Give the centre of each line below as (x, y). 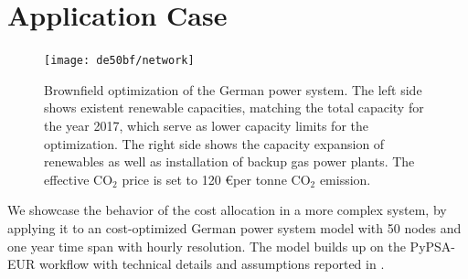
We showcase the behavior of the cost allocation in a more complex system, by (227, 210)
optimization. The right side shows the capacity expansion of (214, 143)
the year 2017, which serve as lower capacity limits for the (206, 125)
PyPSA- (432, 246)
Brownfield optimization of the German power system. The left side (233, 89)
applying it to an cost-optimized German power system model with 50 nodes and (234, 227)
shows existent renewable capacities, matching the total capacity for (234, 107)
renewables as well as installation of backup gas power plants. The (229, 161)
